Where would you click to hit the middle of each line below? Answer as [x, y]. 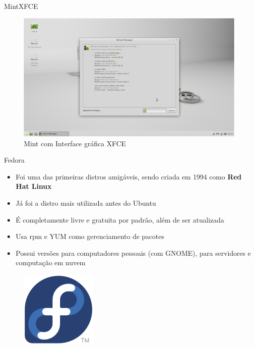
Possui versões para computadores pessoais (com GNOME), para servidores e [133, 253]
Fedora [14, 160]
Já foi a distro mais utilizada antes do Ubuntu [86, 203]
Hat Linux [33, 186]
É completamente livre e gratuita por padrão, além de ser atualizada [120, 219]
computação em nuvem [51, 262]
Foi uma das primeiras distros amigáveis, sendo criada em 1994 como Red [128, 176]
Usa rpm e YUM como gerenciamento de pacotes [90, 236]
